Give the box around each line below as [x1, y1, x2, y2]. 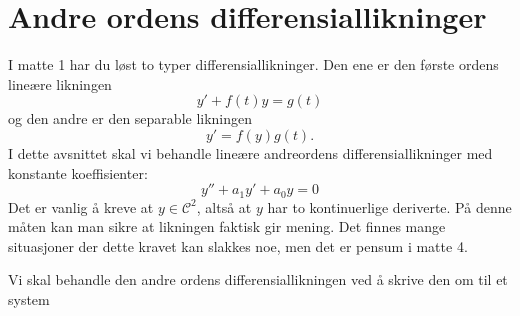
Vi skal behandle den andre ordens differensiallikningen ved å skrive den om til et [8, 269, 508, 290]
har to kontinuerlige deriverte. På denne [267, 196, 512, 217]
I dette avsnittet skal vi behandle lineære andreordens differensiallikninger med [8, 142, 493, 163]
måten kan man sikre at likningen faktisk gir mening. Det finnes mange [8, 216, 446, 237]
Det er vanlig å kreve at [8, 196, 154, 217]
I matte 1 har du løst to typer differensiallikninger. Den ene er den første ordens [8, 54, 499, 75]
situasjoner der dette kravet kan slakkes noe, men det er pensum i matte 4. [8, 235, 468, 256]
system [8, 288, 50, 309]
